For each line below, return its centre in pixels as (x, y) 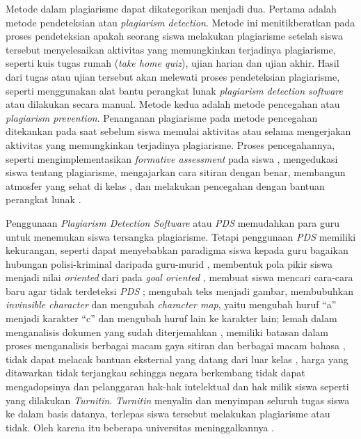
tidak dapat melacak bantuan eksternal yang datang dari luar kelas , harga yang (177, 359)
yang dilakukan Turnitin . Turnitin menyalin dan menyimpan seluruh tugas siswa (178, 400)
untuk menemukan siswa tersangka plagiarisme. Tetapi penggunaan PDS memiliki (181, 236)
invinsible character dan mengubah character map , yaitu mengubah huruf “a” (171, 304)
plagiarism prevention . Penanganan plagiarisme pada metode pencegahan (162, 117)
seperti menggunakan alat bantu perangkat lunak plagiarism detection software (174, 90)
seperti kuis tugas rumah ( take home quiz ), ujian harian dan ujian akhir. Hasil (173, 63)
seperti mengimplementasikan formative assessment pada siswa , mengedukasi (172, 158)
